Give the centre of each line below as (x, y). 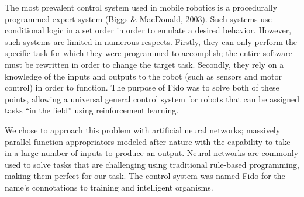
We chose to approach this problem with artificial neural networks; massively (143, 129)
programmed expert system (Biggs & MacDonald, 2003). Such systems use (138, 18)
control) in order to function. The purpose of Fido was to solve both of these (142, 87)
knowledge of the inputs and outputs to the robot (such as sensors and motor (143, 76)
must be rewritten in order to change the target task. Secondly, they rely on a (144, 64)
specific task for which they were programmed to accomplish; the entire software (149, 53)
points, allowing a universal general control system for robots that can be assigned (152, 98)
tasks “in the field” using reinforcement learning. (92, 110)
